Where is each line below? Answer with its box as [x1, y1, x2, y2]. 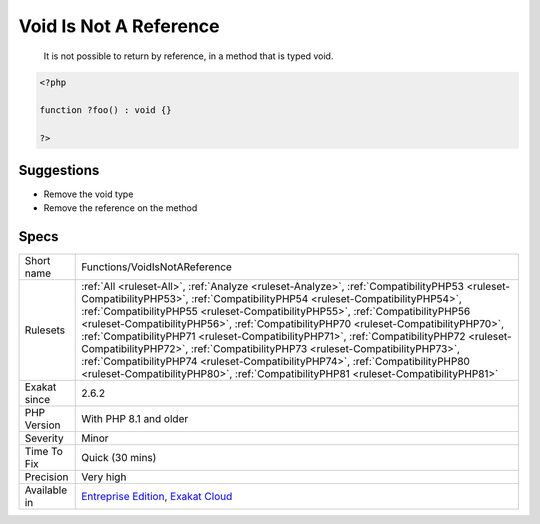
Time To [24, 444, 64, 458]
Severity [24, 431, 64, 445]
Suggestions [18, 161, 100, 179]
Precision [24, 470, 69, 484]
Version [24, 418, 61, 432]
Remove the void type [43, 188, 134, 200]
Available [24, 483, 68, 497]
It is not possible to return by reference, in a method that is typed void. [43, 50, 334, 62]
